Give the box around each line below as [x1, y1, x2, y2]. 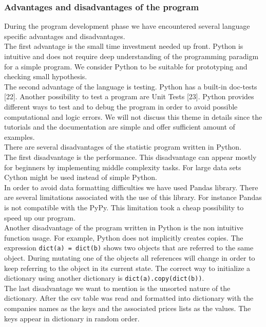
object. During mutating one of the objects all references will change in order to [4, 252, 255, 263]
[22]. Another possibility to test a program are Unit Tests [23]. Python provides [4, 91, 254, 102]
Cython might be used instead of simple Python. [4, 172, 157, 183]
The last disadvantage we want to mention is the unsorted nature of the [4, 282, 231, 293]
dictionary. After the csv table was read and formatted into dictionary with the [4, 293, 254, 303]
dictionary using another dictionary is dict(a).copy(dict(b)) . [4, 272, 204, 283]
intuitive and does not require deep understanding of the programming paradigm [4, 51, 259, 61]
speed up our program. [4, 212, 76, 223]
